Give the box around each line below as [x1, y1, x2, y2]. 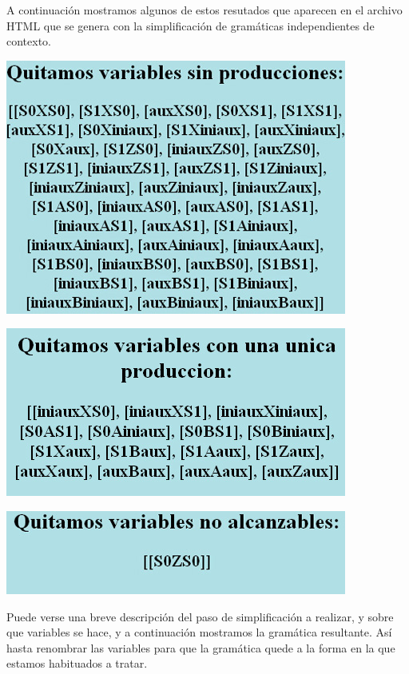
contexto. [6, 33, 51, 50]
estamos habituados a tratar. [6, 655, 148, 672]
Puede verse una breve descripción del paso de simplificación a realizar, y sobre [6, 608, 394, 624]
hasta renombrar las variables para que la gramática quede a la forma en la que [6, 639, 395, 656]
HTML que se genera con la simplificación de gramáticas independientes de [6, 17, 375, 34]
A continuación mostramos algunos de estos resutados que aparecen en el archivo [6, 2, 403, 18]
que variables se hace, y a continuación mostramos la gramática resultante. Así [6, 624, 392, 640]
